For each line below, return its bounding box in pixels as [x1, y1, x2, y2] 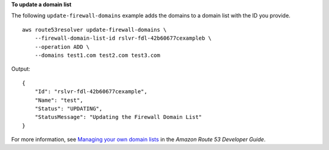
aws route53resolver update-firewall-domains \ [22, 26, 167, 33]
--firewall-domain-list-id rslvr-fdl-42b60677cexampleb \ [34, 35, 212, 42]
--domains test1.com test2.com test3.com [34, 52, 161, 59]
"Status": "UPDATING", [34, 105, 103, 112]
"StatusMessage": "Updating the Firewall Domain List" [34, 113, 202, 121]
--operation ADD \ [34, 43, 90, 50]
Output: [11, 65, 30, 73]
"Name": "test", [34, 96, 83, 104]
